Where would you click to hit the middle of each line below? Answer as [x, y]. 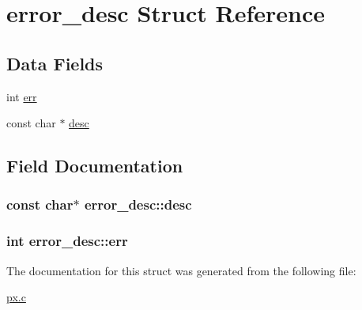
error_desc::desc [138, 204]
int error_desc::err [67, 241]
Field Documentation [95, 166]
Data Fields [55, 63]
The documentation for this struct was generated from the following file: [181, 270]
